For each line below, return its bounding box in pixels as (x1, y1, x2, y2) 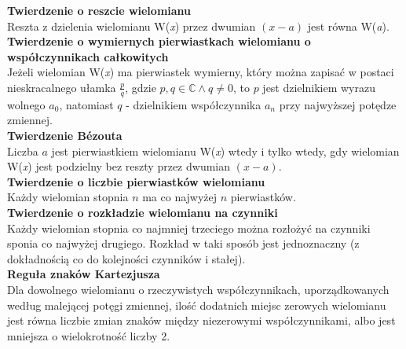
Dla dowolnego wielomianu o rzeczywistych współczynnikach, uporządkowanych (7, 281, 390, 297)
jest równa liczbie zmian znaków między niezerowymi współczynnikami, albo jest (7, 312, 396, 329)
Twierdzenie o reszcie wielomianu (7, 2, 192, 18)
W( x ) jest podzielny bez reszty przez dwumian (7, 158, 230, 174)
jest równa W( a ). (307, 17, 390, 34)
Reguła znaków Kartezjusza (7, 266, 160, 282)
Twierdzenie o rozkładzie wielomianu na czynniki (7, 204, 278, 220)
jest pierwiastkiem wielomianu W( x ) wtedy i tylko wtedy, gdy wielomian (51, 142, 400, 159)
